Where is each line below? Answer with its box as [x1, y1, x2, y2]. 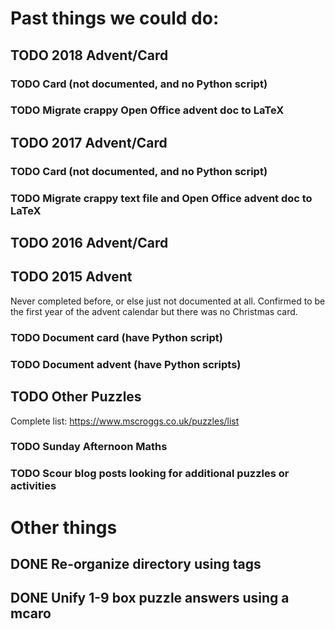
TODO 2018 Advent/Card [10, 47, 169, 64]
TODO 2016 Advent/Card [10, 235, 169, 252]
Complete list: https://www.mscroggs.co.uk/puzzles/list [10, 415, 240, 427]
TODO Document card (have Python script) [10, 330, 223, 344]
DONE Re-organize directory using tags [10, 555, 262, 572]
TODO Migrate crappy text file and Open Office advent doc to [10, 191, 313, 205]
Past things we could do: [10, 7, 220, 30]
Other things [10, 516, 118, 539]
